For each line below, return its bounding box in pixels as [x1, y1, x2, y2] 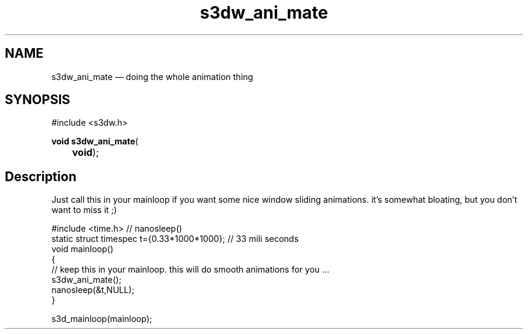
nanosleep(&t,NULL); [51, 285, 134, 295]
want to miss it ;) [51, 205, 117, 215]
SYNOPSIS [5, 92, 71, 108]
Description [5, 169, 77, 184]
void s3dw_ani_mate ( [51, 136, 139, 147]
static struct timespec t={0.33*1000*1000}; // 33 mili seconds [51, 233, 299, 244]
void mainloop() [51, 244, 114, 255]
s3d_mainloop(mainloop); [51, 314, 152, 324]
